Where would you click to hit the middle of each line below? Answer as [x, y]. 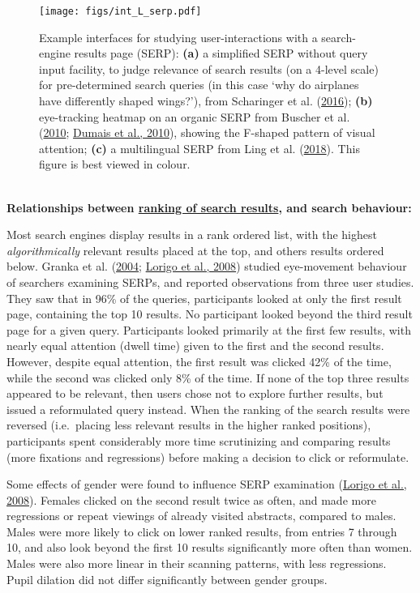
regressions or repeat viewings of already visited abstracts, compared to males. [201, 516]
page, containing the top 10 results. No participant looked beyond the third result [210, 314]
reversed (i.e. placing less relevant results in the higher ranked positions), [189, 425]
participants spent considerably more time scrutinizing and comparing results [199, 440]
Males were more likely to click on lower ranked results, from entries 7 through [202, 531]
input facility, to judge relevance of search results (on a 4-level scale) [209, 68]
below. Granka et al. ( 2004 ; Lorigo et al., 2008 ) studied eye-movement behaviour [207, 266]
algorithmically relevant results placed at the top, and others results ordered [195, 250]
